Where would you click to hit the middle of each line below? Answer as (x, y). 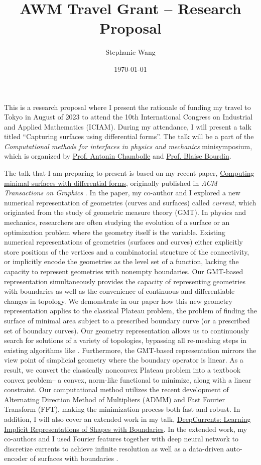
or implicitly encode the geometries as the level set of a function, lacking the (121, 261)
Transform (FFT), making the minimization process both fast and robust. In (122, 409)
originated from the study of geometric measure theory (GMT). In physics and (125, 212)
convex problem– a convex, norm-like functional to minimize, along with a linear (128, 379)
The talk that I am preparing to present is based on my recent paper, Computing (129, 173)
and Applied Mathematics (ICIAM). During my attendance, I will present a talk (128, 126)
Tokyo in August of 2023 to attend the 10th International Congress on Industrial (128, 117)
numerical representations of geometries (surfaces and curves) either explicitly (123, 242)
